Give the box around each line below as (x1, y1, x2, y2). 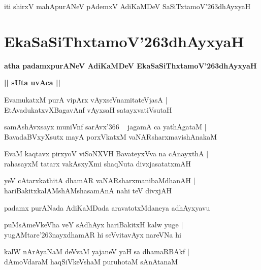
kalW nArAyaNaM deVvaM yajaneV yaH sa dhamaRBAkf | (4, 246, 189, 257)
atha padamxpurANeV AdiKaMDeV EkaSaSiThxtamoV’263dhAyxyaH (4, 60, 257, 71)
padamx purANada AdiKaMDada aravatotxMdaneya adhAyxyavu (4, 202, 210, 213)
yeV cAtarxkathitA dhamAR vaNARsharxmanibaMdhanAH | (4, 175, 195, 186)
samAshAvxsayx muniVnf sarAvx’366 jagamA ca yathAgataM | (4, 121, 207, 132)
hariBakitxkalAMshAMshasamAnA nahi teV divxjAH (4, 185, 172, 196)
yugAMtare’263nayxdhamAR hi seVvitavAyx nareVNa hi (4, 229, 181, 240)
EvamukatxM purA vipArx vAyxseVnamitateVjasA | (4, 94, 168, 105)
